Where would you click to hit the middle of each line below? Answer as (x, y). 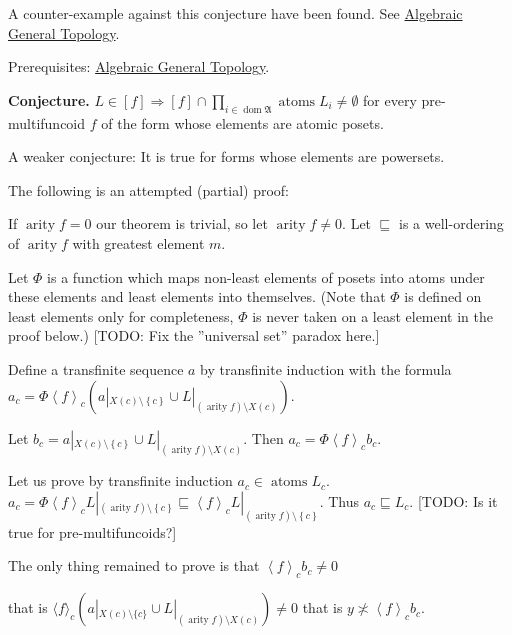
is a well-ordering (451, 223)
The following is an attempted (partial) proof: (148, 189)
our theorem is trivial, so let (182, 223)
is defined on (443, 296)
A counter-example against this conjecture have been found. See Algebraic (235, 13)
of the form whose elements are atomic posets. (242, 122)
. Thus (339, 500)
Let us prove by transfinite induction (120, 480)
